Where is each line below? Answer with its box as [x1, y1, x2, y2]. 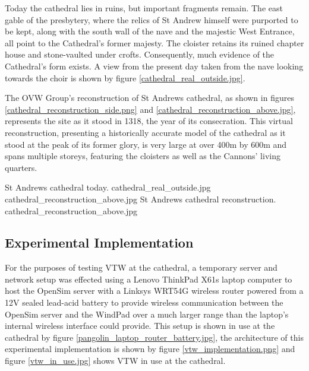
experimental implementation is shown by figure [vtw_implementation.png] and [5, 343, 295, 355]
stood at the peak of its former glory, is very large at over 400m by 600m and [5, 138, 287, 150]
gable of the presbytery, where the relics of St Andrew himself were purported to [5, 13, 298, 26]
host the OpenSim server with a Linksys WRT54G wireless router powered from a [5, 284, 304, 297]
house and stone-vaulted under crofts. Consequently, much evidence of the [5, 48, 275, 61]
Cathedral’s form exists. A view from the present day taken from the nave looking [5, 59, 304, 72]
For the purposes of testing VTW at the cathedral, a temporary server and [5, 261, 278, 274]
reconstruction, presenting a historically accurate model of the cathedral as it [5, 126, 286, 138]
